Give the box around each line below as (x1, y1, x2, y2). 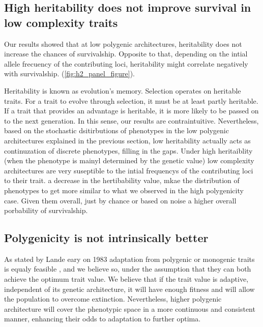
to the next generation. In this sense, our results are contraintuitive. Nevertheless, (4, 115, 259, 126)
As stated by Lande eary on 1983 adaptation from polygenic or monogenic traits (4, 253, 255, 264)
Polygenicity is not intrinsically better (4, 230, 209, 246)
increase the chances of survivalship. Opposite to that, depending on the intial (4, 48, 248, 59)
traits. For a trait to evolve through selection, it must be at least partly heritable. (4, 95, 258, 106)
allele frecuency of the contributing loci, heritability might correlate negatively (4, 58, 248, 69)
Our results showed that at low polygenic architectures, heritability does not (4, 38, 242, 49)
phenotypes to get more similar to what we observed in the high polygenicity (4, 185, 244, 195)
